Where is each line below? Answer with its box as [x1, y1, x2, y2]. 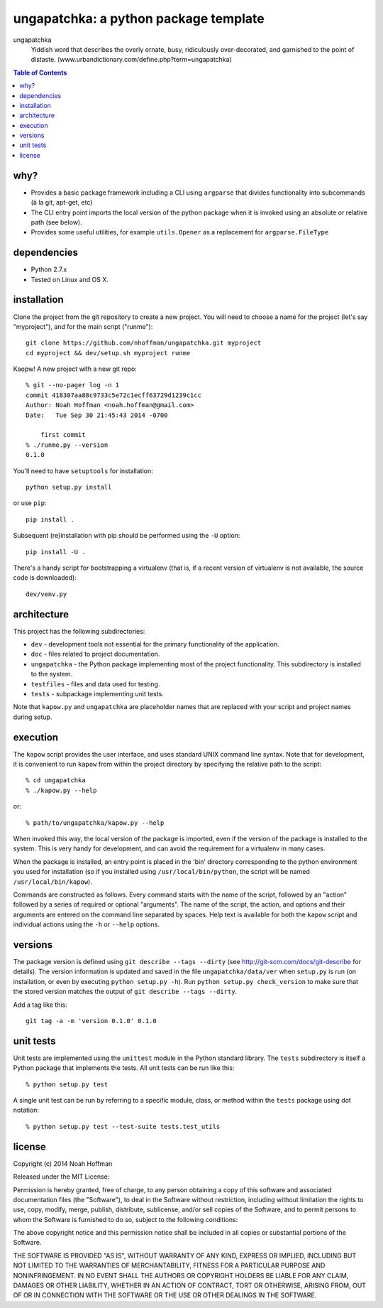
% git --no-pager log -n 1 [26, 381, 120, 389]
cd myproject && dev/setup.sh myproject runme [26, 349, 191, 357]
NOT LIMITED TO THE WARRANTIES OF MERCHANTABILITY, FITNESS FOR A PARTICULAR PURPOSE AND [13, 1261, 326, 1270]
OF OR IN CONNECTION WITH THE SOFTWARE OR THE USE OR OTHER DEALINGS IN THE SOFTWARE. [13, 1291, 317, 1299]
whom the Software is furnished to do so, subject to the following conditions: [13, 1215, 238, 1223]
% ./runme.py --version [26, 440, 109, 449]
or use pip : [13, 499, 47, 507]
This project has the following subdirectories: [13, 627, 145, 635]
